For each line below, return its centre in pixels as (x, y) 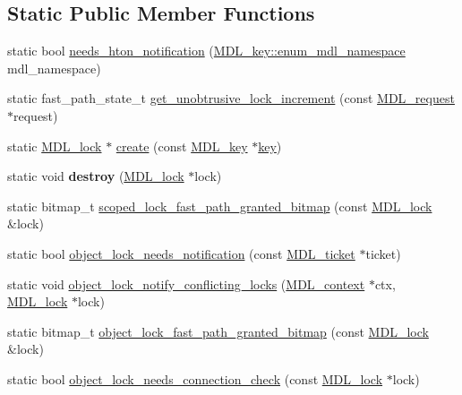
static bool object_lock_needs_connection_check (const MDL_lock (195, 378)
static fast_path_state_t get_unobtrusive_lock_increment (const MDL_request (231, 98)
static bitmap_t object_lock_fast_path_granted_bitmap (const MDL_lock (218, 331)
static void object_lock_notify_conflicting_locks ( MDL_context (186, 283)
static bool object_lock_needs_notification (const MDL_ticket (181, 253)
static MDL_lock (55, 146)
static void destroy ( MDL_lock (96, 176)
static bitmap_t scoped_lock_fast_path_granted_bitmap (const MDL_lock (220, 206)
